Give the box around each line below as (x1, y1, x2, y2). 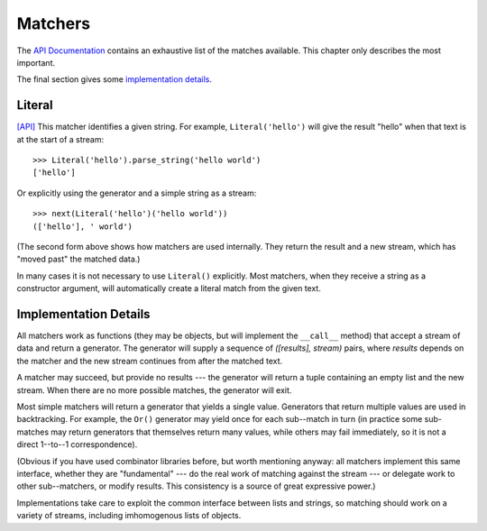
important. (16, 57, 56, 68)
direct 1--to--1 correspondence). (16, 439, 138, 450)
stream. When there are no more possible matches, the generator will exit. (16, 384, 292, 396)
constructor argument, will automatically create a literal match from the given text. (16, 283, 322, 294)
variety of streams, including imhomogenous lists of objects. (16, 510, 242, 521)
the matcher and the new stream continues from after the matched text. (16, 355, 283, 366)
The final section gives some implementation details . (16, 74, 212, 85)
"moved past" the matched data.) (16, 253, 141, 265)
